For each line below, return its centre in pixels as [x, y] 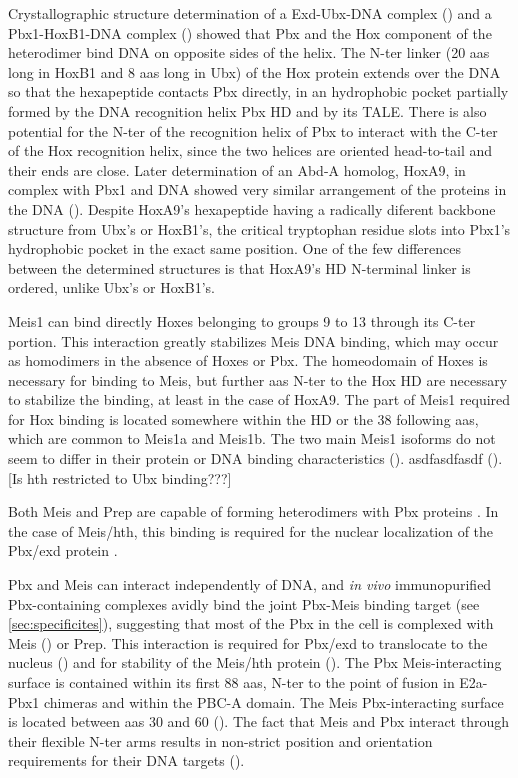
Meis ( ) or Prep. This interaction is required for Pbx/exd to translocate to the [248, 642]
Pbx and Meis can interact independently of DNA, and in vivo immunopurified [250, 584]
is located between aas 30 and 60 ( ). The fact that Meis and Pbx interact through [259, 721]
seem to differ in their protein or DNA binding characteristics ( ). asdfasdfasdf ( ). [255, 458]
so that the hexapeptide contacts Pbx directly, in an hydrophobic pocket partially [258, 91]
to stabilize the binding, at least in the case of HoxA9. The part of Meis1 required [259, 399]
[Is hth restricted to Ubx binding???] [120, 477]
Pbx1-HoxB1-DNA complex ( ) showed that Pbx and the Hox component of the [250, 32]
